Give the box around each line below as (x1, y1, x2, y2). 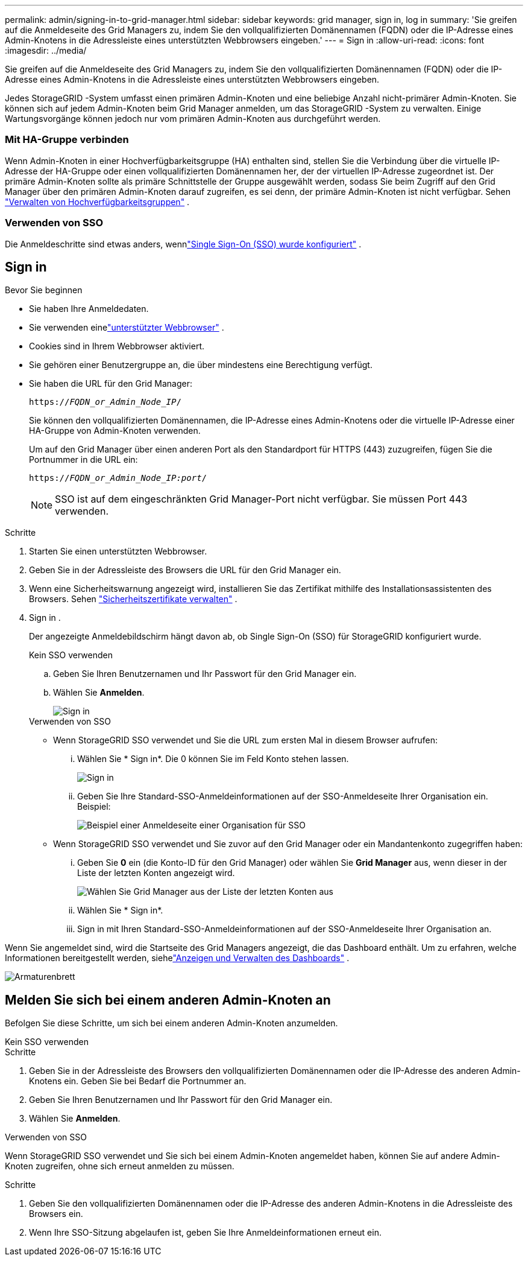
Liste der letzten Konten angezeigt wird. (77, 868, 235, 878)
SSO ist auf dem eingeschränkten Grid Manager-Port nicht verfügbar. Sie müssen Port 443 (55, 493, 468, 506)
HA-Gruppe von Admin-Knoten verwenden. (29, 425, 201, 436)
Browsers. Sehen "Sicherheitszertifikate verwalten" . (29, 594, 237, 605)
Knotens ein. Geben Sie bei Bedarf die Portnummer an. (29, 1076, 247, 1087)
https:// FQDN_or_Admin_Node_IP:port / (29, 473, 207, 483)
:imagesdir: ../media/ (5, 45, 87, 56)
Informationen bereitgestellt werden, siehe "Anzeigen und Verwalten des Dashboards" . (5, 953, 350, 964)
